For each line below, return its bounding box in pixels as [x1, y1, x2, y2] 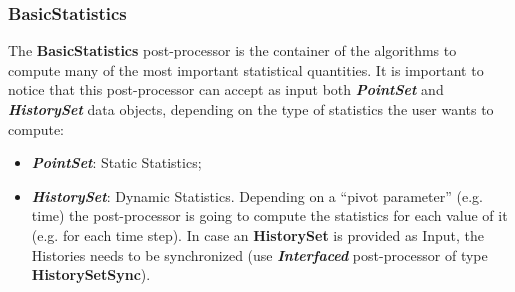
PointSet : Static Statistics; [31, 152, 202, 173]
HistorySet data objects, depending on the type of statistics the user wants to [8, 99, 494, 119]
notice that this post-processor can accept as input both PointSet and [8, 79, 444, 100]
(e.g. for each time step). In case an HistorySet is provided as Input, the [31, 224, 485, 245]
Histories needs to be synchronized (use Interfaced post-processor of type [31, 244, 488, 265]
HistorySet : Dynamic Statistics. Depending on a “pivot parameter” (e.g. [31, 185, 483, 206]
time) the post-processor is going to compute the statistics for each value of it [31, 205, 508, 226]
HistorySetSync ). [31, 264, 151, 285]
